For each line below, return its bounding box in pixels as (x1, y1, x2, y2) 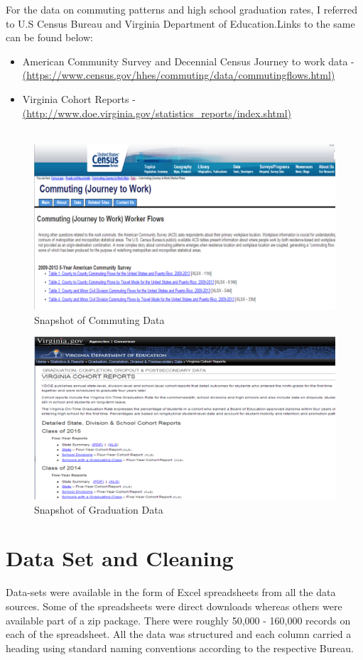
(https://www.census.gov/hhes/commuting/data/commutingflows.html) (22, 67, 335, 82)
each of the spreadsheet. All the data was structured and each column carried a (6, 627, 352, 642)
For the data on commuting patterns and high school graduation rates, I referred (6, 2, 358, 16)
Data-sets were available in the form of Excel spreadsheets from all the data (6, 585, 336, 600)
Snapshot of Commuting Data (34, 312, 165, 327)
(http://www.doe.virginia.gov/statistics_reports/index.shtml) (22, 105, 291, 120)
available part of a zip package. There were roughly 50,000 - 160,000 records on (6, 612, 351, 627)
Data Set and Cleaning (6, 543, 234, 573)
